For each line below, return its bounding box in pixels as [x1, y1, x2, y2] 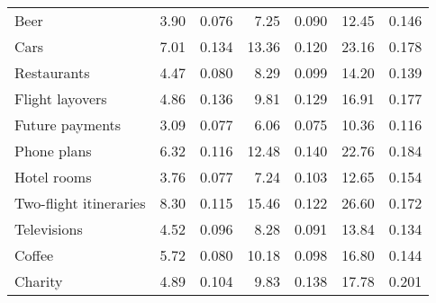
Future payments [14, 114, 122, 135]
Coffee [14, 245, 54, 265]
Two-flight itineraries [14, 192, 146, 213]
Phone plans [14, 140, 92, 161]
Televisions [14, 218, 83, 239]
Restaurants [14, 62, 90, 83]
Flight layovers [14, 88, 107, 109]
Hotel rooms [14, 166, 92, 187]
